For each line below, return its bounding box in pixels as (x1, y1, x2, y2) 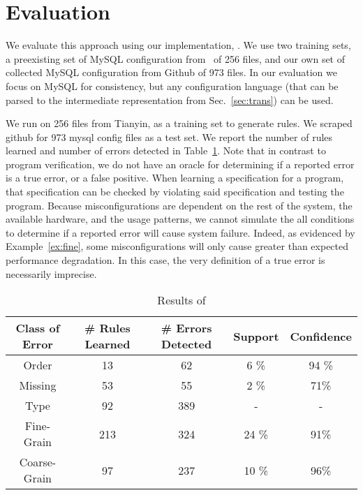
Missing (19, 377, 57, 394)
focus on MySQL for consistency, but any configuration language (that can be (6, 78, 339, 93)
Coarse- (19, 454, 57, 471)
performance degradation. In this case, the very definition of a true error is (6, 253, 325, 267)
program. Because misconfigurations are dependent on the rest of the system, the (6, 198, 353, 212)
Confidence (290, 327, 352, 344)
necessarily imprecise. (6, 266, 97, 281)
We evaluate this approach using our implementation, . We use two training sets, (6, 38, 351, 52)
